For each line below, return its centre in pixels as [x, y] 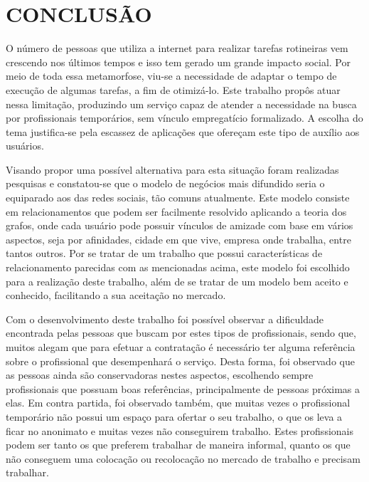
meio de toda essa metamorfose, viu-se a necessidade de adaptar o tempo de [171, 76]
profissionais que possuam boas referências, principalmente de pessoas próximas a [183, 388]
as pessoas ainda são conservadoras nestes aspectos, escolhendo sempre [160, 375]
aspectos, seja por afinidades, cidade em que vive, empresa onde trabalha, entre [178, 239]
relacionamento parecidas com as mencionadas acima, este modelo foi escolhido [178, 267]
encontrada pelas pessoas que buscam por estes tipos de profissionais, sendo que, [181, 333]
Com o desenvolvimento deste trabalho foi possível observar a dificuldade [165, 319]
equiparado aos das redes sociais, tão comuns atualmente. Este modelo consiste [178, 198]
